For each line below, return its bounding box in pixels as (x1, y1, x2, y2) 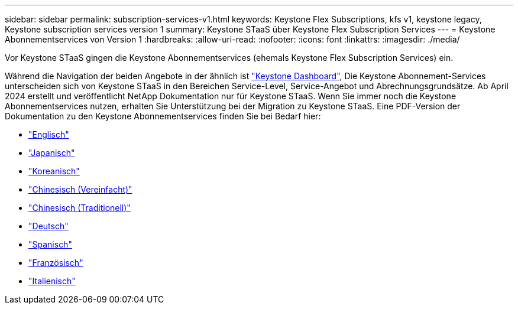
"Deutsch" (28, 221, 69, 231)
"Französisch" (28, 258, 83, 268)
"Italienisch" (28, 276, 76, 286)
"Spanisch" (28, 239, 72, 249)
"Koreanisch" (28, 166, 80, 176)
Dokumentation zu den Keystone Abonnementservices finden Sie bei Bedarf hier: (5, 111, 321, 121)
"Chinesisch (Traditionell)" (28, 203, 131, 213)
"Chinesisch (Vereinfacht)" (28, 184, 132, 194)
